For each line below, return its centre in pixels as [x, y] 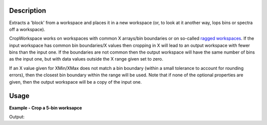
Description [28, 11]
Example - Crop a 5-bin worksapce [46, 108]
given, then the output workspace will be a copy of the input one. [75, 82]
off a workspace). [27, 29]
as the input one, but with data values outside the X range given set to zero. [86, 59]
